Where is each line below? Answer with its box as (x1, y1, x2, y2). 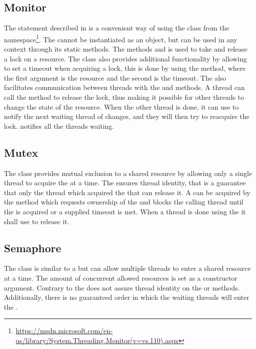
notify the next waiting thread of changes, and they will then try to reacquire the (4, 111, 250, 121)
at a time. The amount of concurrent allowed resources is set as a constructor (4, 272, 237, 283)
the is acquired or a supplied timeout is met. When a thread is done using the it (4, 206, 246, 216)
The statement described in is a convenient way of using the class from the (4, 23, 229, 33)
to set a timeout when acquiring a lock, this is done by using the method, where (4, 63, 246, 73)
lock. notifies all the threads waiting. (4, 120, 114, 131)
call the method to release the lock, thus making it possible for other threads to (4, 92, 244, 102)
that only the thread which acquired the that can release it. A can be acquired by (4, 187, 251, 197)
